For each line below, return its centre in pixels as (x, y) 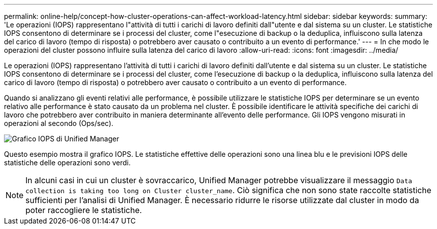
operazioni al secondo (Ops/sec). (59, 123)
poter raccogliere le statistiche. (84, 210)
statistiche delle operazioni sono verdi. (67, 163)
